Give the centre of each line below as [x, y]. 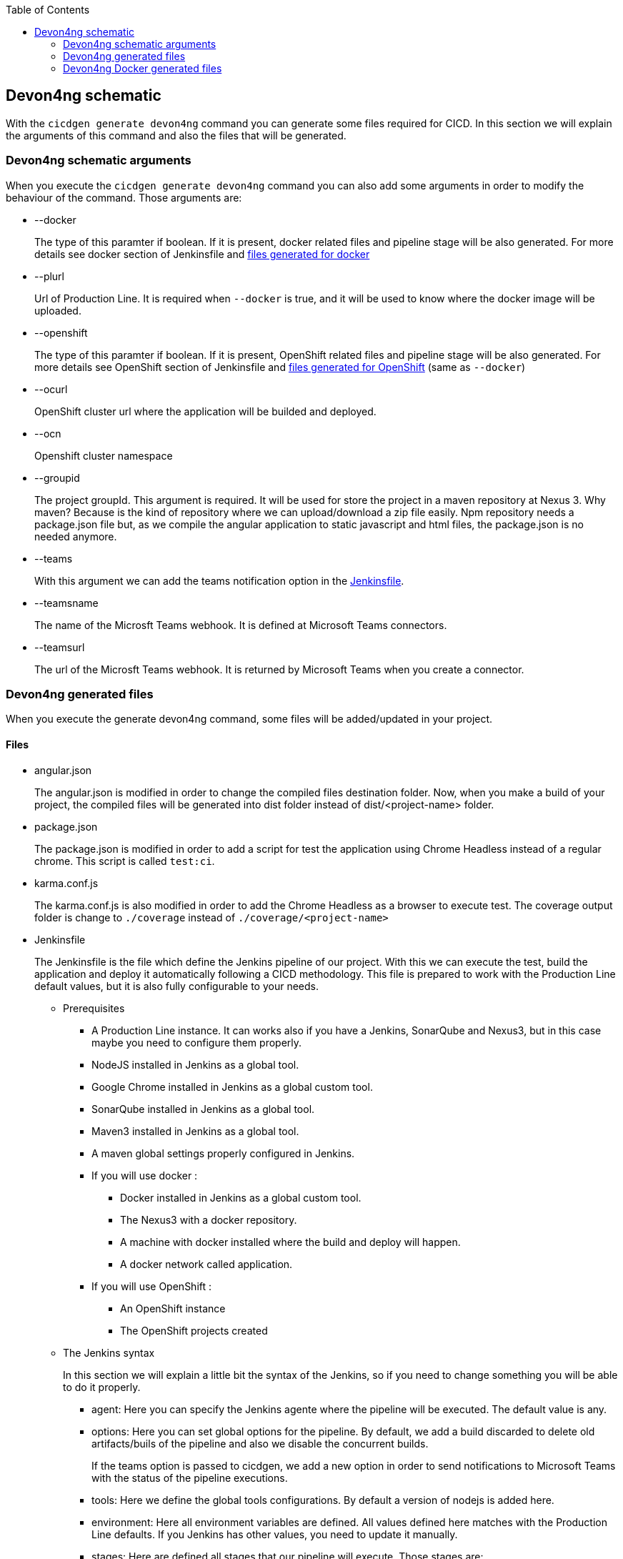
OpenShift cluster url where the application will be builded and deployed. [205, 411]
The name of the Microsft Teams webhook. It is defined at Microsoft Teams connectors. [241, 625]
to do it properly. [102, 1387]
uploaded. [58, 310]
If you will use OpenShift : [152, 1286]
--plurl [49, 276]
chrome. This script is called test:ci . [125, 861]
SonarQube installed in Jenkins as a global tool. [203, 1109]
